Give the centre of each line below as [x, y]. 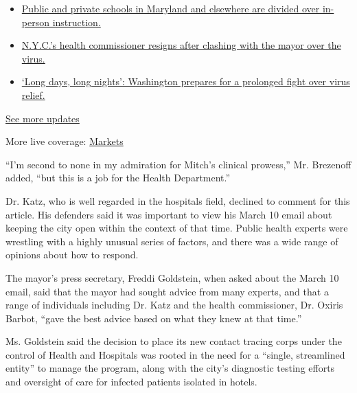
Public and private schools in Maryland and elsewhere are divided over [171, 8]
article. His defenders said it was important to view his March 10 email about [169, 214]
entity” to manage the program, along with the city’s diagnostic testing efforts [170, 368]
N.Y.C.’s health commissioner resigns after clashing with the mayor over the [181, 45]
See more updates [43, 118]
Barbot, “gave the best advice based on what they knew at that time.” [154, 318]
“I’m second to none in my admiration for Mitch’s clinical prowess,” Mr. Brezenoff [178, 164]
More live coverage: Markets [65, 141]
